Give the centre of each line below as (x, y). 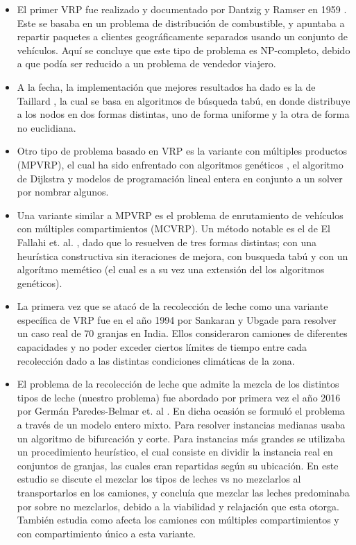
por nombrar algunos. (63, 192)
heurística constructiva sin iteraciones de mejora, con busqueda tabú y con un (183, 256)
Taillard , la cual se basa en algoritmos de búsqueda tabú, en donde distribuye (184, 100)
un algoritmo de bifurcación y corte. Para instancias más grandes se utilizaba (181, 438)
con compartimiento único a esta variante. (106, 533)
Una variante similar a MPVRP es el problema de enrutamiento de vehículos (180, 215)
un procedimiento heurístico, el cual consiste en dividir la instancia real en (175, 452)
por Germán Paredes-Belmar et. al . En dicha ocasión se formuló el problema (181, 411)
